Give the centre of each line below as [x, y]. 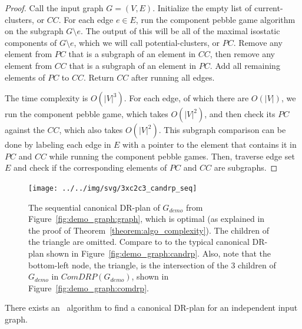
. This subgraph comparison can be [222, 130]
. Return [99, 77]
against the [25, 130]
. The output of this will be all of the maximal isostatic [180, 31]
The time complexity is [47, 98]
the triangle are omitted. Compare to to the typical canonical [139, 242]
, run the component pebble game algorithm [215, 19]
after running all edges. [173, 77]
